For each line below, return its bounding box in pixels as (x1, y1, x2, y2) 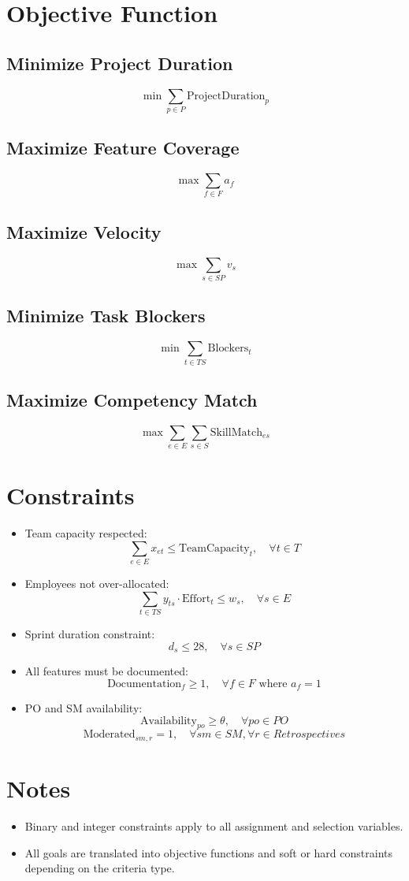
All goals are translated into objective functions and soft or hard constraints (24, 844, 392, 861)
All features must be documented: (24, 663, 188, 679)
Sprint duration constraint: (24, 626, 155, 641)
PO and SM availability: (24, 700, 143, 716)
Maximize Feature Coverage (6, 136, 240, 160)
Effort (182, 593, 211, 604)
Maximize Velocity (6, 219, 162, 243)
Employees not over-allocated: (24, 575, 169, 592)
